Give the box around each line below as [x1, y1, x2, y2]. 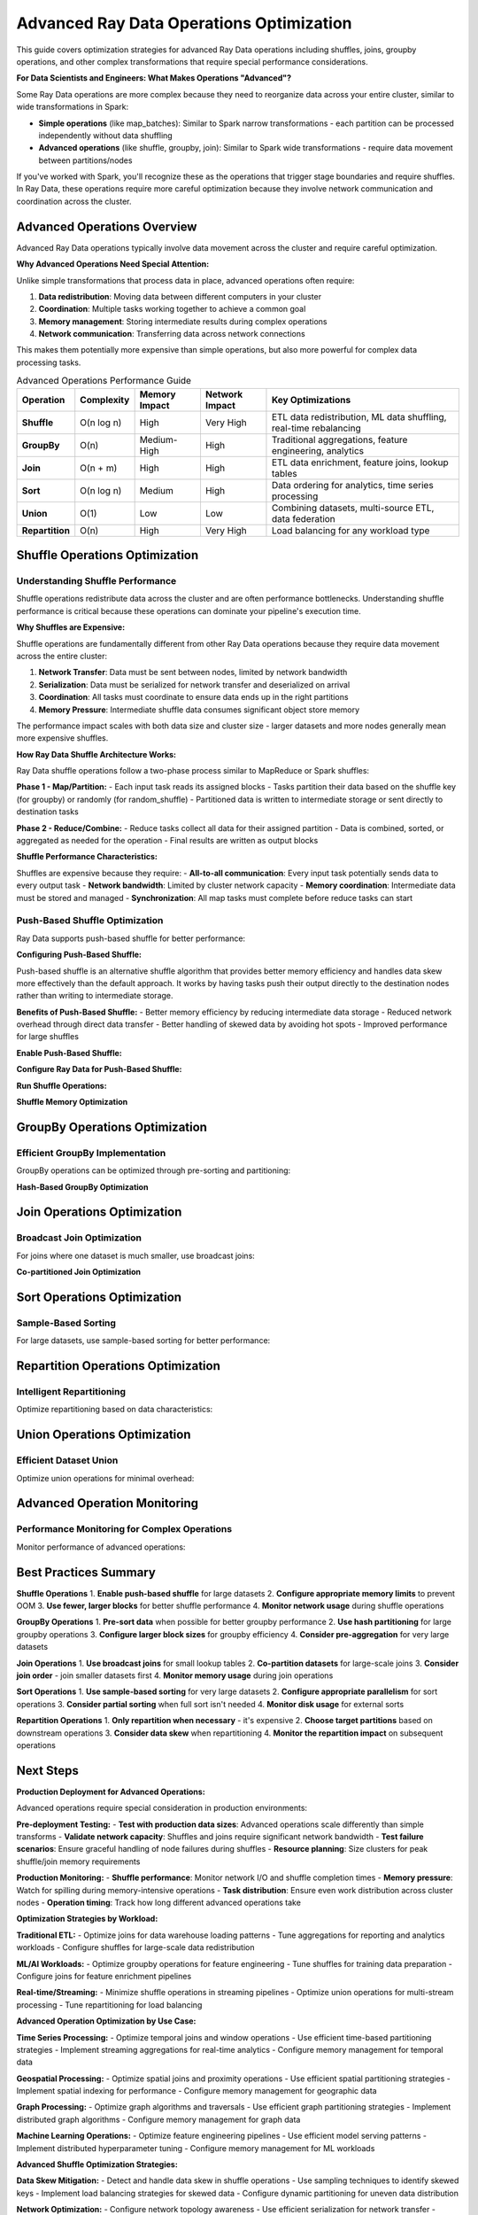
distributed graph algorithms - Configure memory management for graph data [16, 2114, 301, 2125]
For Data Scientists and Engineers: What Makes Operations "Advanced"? [16, 73, 292, 83]
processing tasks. [16, 357, 81, 368]
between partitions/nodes [38, 155, 133, 166]
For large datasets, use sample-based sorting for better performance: [16, 1335, 271, 1346]
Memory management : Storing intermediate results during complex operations [38, 315, 328, 327]
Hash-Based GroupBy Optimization [16, 1181, 149, 1192]
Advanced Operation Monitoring [16, 1496, 199, 1511]
